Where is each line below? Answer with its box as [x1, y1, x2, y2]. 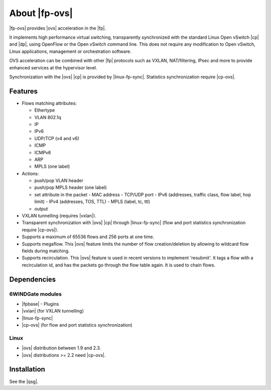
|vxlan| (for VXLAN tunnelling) [22, 308, 84, 314]
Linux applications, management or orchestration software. [9, 48, 131, 54]
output [34, 206, 48, 212]
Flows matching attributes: [22, 100, 77, 106]
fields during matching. [22, 248, 70, 254]
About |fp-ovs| [9, 8, 73, 19]
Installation [9, 365, 45, 374]
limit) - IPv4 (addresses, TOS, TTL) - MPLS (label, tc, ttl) [34, 199, 151, 205]
